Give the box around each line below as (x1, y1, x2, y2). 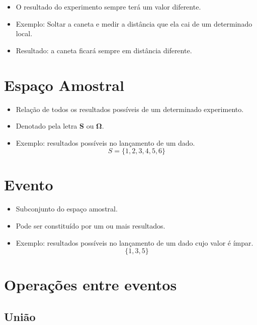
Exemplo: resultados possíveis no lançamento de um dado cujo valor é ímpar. (16, 237, 253, 248)
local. (16, 28, 33, 39)
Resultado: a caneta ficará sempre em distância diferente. (16, 45, 192, 55)
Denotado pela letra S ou (16, 121, 94, 131)
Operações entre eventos (4, 274, 177, 295)
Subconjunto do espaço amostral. (16, 203, 118, 214)
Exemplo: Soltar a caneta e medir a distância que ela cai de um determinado (16, 18, 252, 29)
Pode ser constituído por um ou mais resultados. (16, 221, 165, 231)
